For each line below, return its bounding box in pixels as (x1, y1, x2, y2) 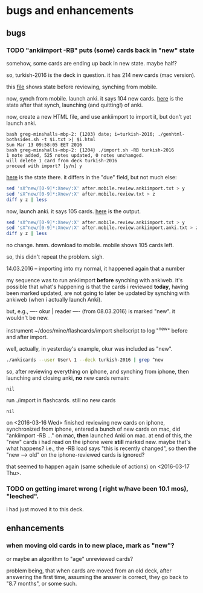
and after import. (6, 333, 48, 340)
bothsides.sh (6, 136, 39, 142)
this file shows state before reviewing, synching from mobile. (6, 83, 158, 90)
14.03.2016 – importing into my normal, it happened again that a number (6, 265, 185, 273)
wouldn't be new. (6, 314, 50, 322)
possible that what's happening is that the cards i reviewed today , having (6, 283, 188, 291)
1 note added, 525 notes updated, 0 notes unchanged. (6, 152, 145, 158)
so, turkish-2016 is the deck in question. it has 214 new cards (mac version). (6, 71, 196, 79)
